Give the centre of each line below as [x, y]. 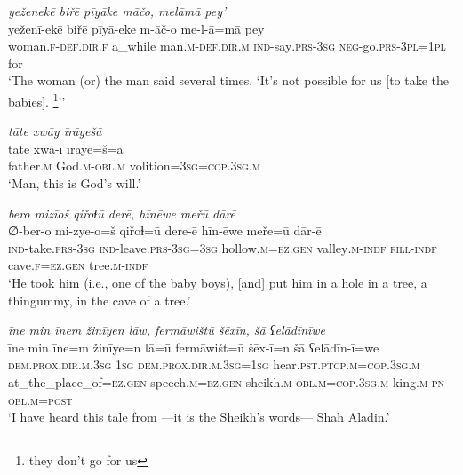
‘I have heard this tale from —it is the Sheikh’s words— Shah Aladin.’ [199, 417]
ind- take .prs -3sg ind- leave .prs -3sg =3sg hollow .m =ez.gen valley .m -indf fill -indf [223, 247]
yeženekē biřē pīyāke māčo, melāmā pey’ [117, 11]
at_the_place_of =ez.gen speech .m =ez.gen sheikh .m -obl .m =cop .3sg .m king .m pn [227, 381]
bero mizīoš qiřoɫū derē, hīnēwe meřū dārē [122, 213]
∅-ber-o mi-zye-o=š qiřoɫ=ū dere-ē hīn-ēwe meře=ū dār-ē [165, 230]
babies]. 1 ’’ [37, 99]
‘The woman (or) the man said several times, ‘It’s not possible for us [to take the [229, 80]
